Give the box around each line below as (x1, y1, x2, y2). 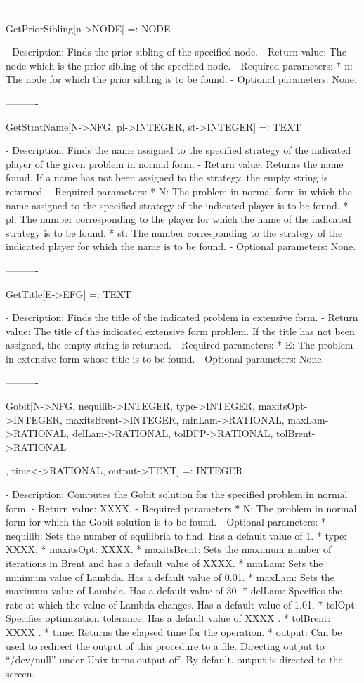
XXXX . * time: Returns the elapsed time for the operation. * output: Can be (6, 624, 342, 639)
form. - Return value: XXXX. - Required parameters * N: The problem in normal (6, 500, 357, 515)
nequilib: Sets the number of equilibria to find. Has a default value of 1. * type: (6, 528, 347, 542)
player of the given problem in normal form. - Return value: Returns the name (6, 156, 344, 171)
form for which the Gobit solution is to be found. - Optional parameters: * (6, 514, 326, 529)
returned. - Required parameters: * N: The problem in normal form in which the (6, 183, 352, 198)
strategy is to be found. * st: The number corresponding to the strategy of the (6, 225, 343, 240)
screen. (6, 665, 35, 680)
